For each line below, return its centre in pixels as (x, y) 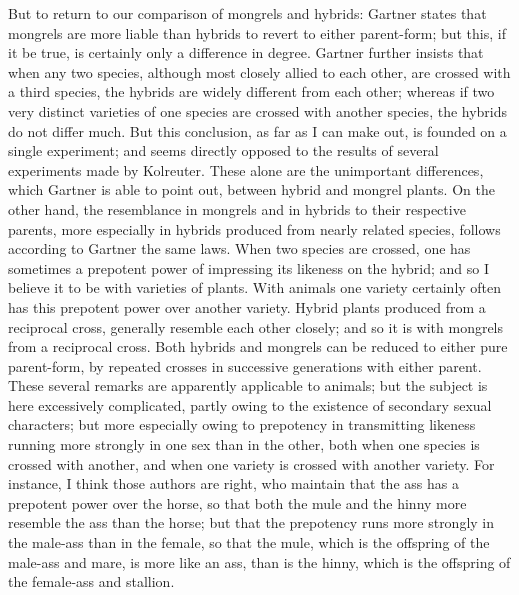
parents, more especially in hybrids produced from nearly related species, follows (254, 228)
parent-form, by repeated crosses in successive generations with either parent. (245, 365)
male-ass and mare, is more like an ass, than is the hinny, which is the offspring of (259, 561)
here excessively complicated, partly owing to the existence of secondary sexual (250, 404)
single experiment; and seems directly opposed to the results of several (223, 150)
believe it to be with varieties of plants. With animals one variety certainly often (255, 287)
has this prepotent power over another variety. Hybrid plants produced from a (247, 306)
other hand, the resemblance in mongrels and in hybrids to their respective (237, 208)
